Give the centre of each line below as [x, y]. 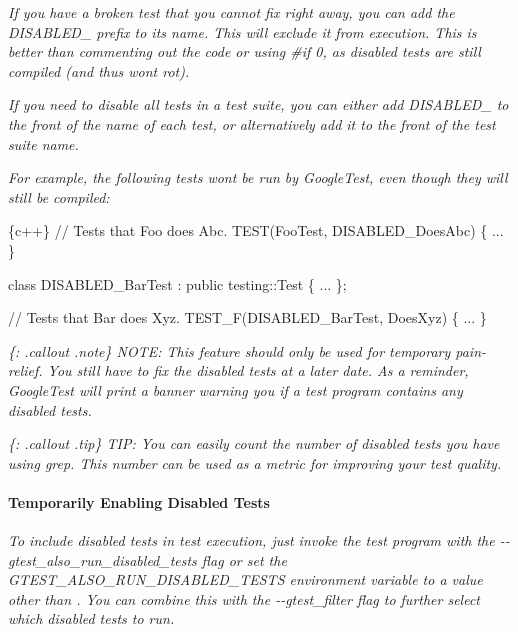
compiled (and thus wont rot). [99, 70]
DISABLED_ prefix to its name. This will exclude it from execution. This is [242, 31]
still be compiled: [59, 196]
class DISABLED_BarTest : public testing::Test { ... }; [177, 283]
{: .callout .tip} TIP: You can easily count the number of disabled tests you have [254, 443]
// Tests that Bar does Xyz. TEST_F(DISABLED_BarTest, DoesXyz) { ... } [247, 317]
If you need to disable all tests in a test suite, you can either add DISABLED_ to [258, 104]
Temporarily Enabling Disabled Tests [139, 501]
